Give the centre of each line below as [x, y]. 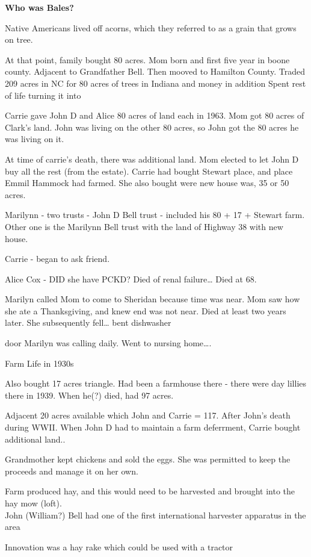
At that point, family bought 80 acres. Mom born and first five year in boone [147, 59]
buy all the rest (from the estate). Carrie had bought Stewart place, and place [149, 171]
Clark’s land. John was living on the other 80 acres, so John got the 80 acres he [152, 127]
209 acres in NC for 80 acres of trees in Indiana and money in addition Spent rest [155, 83]
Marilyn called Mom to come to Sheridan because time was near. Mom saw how [152, 299]
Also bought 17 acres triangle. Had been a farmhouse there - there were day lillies [156, 383]
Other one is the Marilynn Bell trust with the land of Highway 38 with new [144, 226]
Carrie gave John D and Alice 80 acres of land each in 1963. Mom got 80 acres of [155, 115]
